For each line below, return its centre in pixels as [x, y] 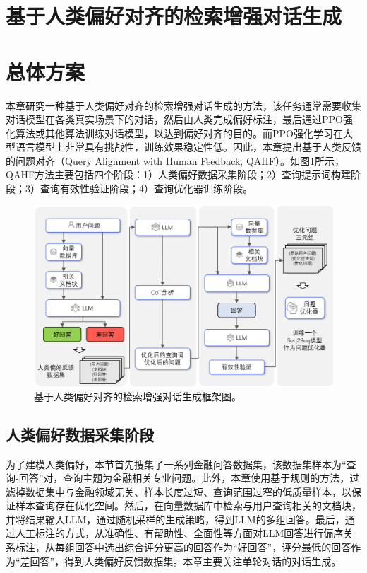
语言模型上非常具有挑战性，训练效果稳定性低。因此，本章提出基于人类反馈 [188, 147]
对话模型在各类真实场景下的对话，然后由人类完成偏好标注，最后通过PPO [174, 119]
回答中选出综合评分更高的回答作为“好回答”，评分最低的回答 [213, 547]
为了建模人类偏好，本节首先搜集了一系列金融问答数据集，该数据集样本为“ [176, 464]
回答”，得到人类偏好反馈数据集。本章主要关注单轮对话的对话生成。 [186, 561]
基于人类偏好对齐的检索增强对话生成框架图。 [138, 396]
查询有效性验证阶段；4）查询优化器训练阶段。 [146, 189]
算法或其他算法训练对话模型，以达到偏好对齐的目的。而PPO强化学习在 [179, 133]
